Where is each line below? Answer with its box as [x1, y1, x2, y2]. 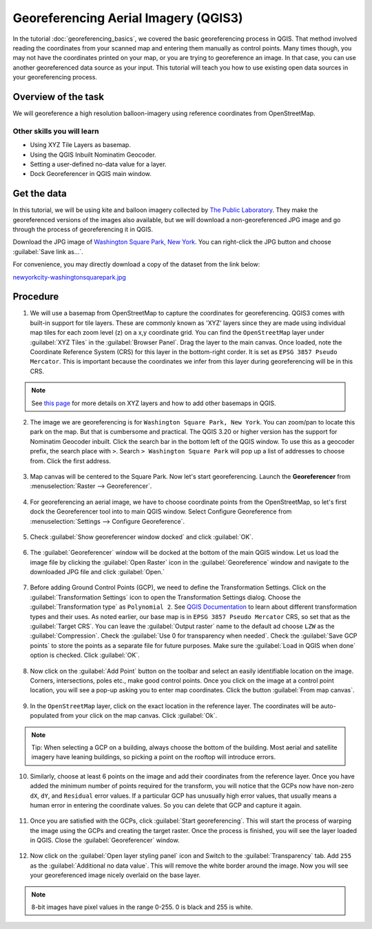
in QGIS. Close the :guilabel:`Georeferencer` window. [30, 836, 180, 845]
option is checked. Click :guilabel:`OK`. [30, 651, 141, 659]
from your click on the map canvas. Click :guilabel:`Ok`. [60, 712, 217, 720]
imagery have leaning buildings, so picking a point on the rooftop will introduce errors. [31, 753, 276, 761]
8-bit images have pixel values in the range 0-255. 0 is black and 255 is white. [31, 903, 253, 911]
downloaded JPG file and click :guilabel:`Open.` [30, 568, 165, 576]
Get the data [12, 188, 67, 199]
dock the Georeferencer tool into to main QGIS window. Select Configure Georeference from [30, 507, 292, 516]
